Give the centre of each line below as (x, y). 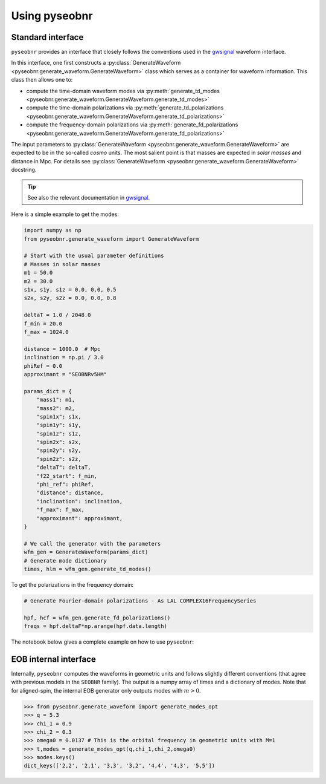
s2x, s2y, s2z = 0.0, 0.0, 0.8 (70, 298)
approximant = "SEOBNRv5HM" (65, 374)
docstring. (24, 170)
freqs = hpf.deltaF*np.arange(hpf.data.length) (95, 626)
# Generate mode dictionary (65, 560)
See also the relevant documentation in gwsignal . (89, 197)
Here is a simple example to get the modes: (65, 214)
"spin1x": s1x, (59, 416)
